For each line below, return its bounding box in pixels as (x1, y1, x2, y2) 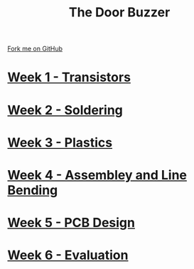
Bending (7, 182, 58, 198)
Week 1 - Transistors (7, 69, 131, 85)
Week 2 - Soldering (7, 102, 123, 118)
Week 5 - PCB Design (7, 215, 135, 231)
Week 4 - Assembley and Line (7, 167, 187, 183)
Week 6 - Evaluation (7, 247, 129, 263)
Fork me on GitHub (7, 44, 63, 53)
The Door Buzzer (68, 4, 171, 21)
